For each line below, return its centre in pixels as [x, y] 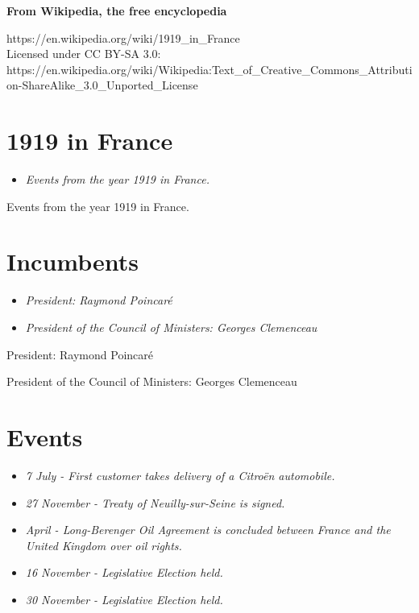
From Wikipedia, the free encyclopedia [117, 10]
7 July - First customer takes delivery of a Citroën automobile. [180, 475]
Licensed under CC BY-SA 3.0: [84, 54]
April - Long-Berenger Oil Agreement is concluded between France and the [208, 530]
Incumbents [73, 261]
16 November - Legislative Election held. [124, 572]
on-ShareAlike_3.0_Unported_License [102, 85]
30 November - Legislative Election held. [124, 599]
